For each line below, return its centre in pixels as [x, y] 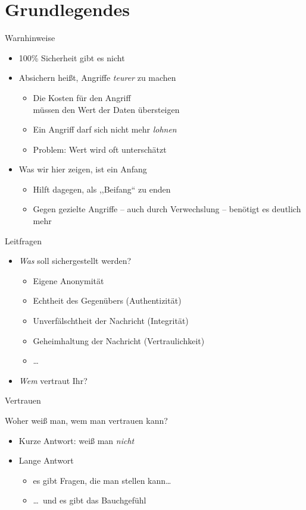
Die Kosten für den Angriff [82, 97]
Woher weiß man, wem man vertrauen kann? [86, 420]
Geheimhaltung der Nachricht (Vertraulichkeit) [119, 340]
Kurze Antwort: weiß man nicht [76, 440]
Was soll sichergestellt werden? [75, 261]
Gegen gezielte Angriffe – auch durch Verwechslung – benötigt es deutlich [167, 209]
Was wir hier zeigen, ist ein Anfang [83, 169]
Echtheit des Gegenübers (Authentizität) [107, 300]
